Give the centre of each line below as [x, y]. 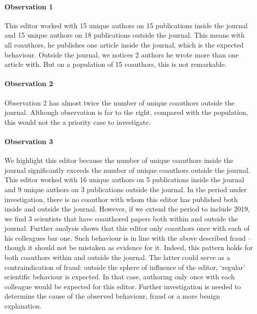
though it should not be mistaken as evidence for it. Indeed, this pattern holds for [129, 247]
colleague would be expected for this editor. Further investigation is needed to [123, 286]
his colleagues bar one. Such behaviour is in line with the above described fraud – [128, 237]
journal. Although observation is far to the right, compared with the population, [126, 112]
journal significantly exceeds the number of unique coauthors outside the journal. [127, 170]
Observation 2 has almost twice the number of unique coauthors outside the [120, 102]
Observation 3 [29, 141]
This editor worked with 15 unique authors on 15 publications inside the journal [126, 25]
